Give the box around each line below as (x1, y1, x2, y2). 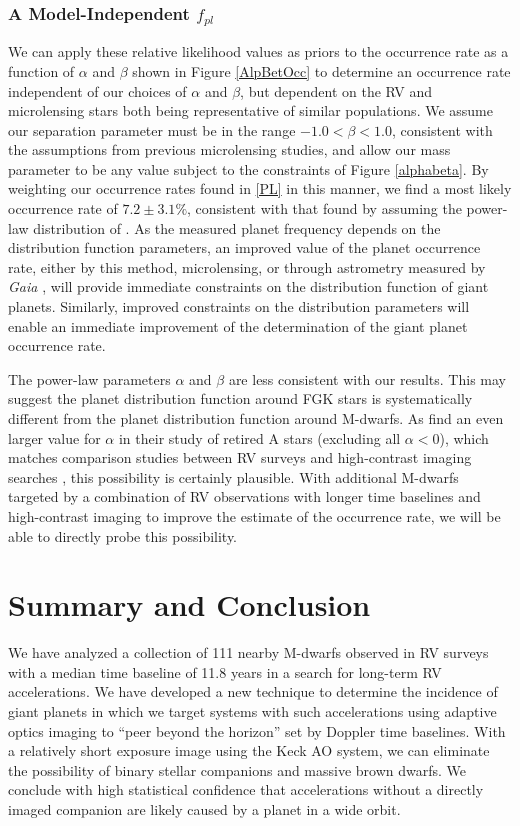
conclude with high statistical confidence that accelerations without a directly (8, 779, 484, 800)
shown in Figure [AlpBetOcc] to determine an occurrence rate (132, 60, 511, 81)
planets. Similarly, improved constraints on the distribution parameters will (8, 296, 470, 317)
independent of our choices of (8, 80, 187, 101)
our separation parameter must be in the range (8, 119, 296, 140)
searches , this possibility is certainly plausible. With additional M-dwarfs (8, 466, 459, 487)
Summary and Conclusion (8, 584, 371, 625)
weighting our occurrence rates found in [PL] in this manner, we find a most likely (8, 178, 512, 199)
